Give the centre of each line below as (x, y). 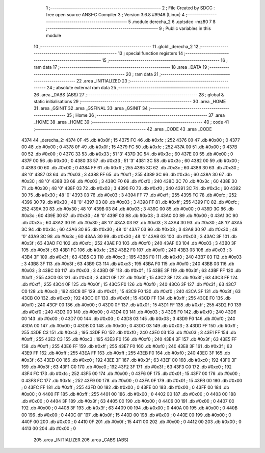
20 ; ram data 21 (142, 74)
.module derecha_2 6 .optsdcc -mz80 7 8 (174, 22)
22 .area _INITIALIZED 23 (102, 80)
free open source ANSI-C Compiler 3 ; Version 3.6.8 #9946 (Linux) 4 (115, 15)
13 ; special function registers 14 (151, 53)
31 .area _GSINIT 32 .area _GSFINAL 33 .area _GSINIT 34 (91, 108)
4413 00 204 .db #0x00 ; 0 (49, 428)
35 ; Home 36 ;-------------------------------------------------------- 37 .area (146, 115)
